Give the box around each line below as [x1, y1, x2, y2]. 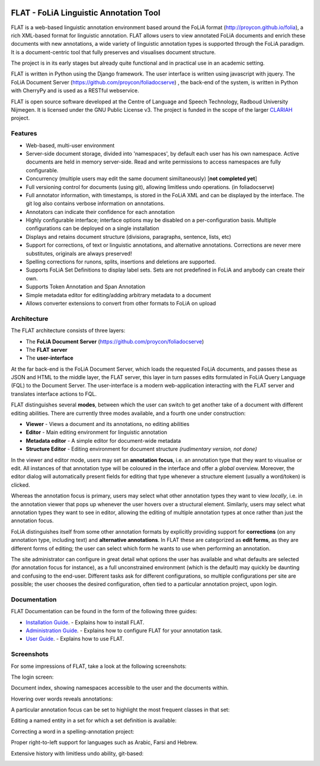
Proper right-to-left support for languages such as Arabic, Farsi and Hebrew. [11, 739, 198, 746]
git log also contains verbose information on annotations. [25, 200, 165, 207]
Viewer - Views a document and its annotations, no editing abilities [25, 421, 190, 428]
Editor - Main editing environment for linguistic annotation [25, 428, 168, 436]
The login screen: [11, 673, 54, 680]
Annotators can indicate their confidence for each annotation [25, 208, 175, 215]
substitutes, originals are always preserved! [25, 250, 133, 257]
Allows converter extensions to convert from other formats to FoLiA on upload [25, 300, 216, 307]
